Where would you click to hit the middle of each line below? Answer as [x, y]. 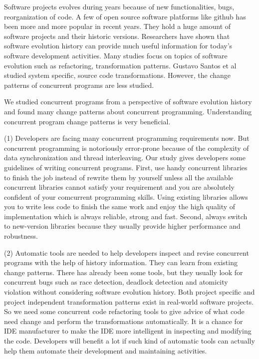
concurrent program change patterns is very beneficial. [87, 121]
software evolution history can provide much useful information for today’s [118, 46]
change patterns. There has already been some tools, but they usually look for [124, 272]
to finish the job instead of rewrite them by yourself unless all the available [119, 177]
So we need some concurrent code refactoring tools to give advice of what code [124, 311]
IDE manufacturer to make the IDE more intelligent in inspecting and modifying [128, 331]
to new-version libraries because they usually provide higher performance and [122, 226]
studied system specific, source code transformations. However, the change [118, 75]
